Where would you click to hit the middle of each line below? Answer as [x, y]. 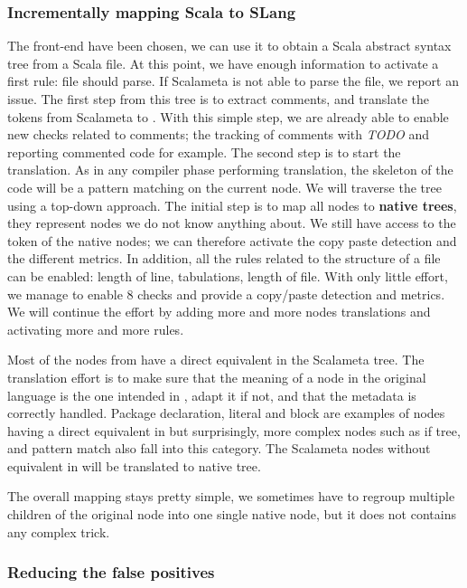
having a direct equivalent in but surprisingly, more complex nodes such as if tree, [234, 430]
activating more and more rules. [96, 329]
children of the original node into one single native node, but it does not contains [232, 514]
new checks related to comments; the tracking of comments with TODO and [218, 134]
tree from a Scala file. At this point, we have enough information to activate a [223, 63]
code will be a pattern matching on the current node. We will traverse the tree [224, 187]
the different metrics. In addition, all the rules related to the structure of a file [224, 258]
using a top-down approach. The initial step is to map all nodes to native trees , [232, 205]
